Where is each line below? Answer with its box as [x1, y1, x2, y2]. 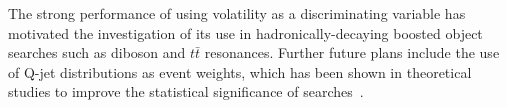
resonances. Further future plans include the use [204, 42, 500, 63]
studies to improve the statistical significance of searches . [8, 81, 364, 102]
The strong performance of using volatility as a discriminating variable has [8, 3, 466, 23]
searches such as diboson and [8, 42, 186, 63]
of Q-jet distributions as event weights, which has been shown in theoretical [8, 61, 472, 82]
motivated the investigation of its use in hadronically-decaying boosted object [8, 22, 483, 43]
